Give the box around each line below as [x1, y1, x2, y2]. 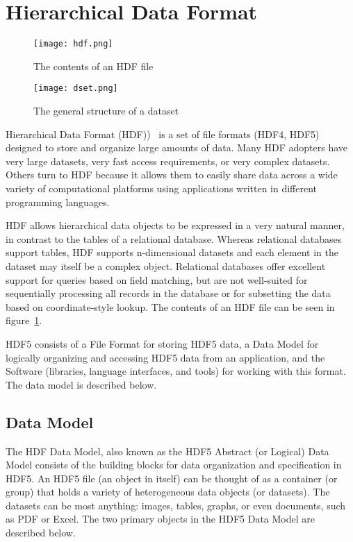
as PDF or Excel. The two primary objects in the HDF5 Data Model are [6, 511, 315, 526]
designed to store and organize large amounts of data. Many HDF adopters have [6, 140, 348, 155]
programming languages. [6, 194, 110, 209]
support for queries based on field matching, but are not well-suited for [6, 272, 308, 287]
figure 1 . [6, 313, 42, 328]
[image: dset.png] [33, 83, 118, 94]
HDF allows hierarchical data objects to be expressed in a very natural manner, [6, 218, 345, 232]
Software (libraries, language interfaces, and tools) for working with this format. [6, 364, 346, 378]
